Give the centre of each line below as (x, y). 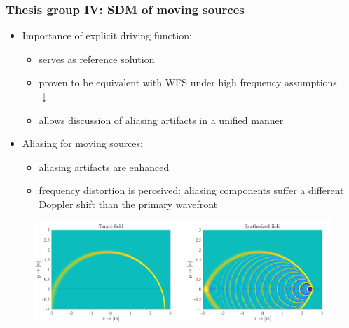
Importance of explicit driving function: (107, 35)
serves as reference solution (97, 59)
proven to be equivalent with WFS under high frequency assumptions (188, 82)
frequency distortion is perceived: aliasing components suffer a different (191, 190)
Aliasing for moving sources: (82, 143)
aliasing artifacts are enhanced (104, 166)
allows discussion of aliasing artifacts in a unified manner (161, 119)
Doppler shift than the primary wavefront (128, 204)
